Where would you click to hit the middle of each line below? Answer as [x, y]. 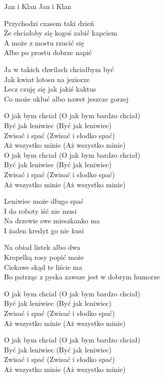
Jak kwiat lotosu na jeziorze [47, 79]
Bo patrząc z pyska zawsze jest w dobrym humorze [82, 277]
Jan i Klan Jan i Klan [38, 6]
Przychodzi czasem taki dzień [49, 23]
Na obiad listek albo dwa [42, 247]
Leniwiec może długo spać [44, 201]
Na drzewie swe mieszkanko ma [52, 221]
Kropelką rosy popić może [44, 257]
